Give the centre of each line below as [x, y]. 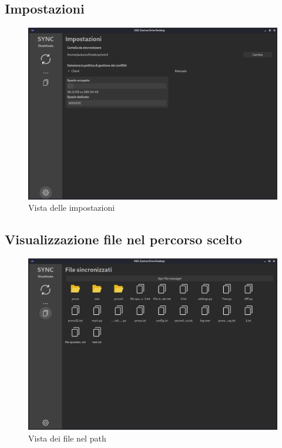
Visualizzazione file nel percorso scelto [123, 239]
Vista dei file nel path [67, 438]
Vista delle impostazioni [72, 208]
